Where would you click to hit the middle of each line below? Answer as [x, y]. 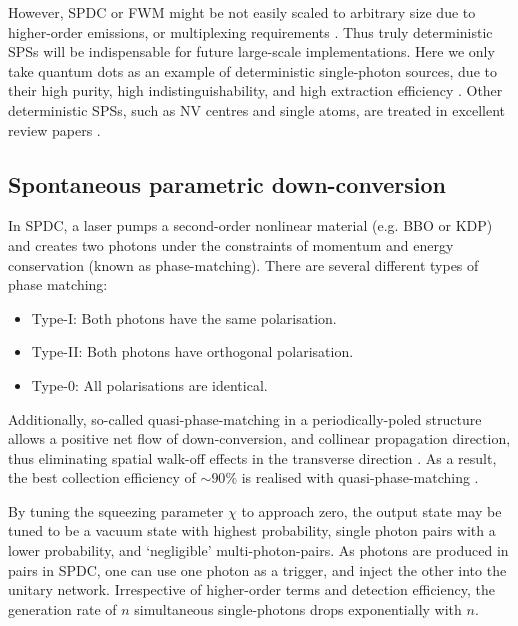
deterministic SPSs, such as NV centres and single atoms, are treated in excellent [257, 109]
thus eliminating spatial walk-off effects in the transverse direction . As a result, [252, 457]
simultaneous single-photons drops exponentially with [298, 608]
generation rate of [62, 608]
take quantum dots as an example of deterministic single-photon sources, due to [252, 70]
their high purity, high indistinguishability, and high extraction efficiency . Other [255, 90]
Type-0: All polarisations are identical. [149, 384]
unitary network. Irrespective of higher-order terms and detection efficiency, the [251, 589]
